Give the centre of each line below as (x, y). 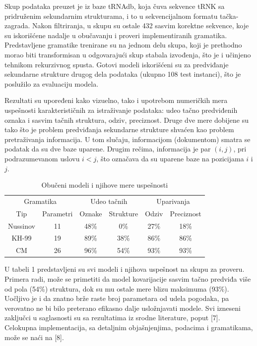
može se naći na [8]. (34, 337)
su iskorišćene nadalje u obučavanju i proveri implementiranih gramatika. (116, 35)
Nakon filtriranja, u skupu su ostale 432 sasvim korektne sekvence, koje (141, 25)
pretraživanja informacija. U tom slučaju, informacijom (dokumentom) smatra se (128, 139)
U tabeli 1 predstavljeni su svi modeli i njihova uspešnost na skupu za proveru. (125, 269)
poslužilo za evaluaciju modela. (52, 83)
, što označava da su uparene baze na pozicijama (170, 158)
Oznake (91, 213)
